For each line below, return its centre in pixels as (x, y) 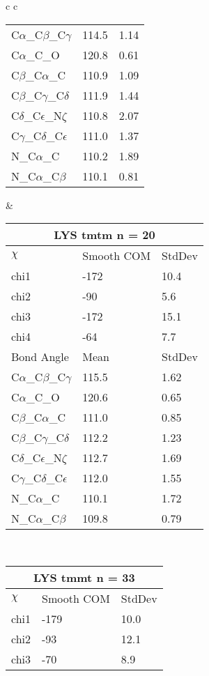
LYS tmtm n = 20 (104, 235)
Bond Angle (40, 357)
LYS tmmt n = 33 (84, 577)
